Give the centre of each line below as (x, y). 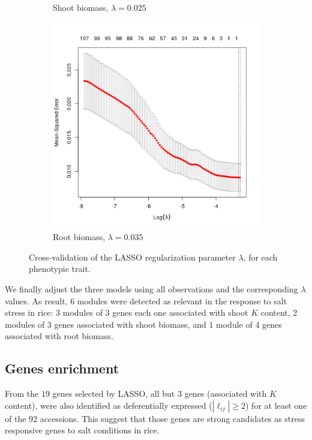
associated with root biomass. (59, 336)
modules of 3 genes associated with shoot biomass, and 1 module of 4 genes (143, 324)
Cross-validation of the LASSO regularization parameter (132, 257)
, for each (260, 257)
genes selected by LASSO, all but (114, 393)
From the (22, 393)
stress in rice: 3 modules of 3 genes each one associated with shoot (127, 312)
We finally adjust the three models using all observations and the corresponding (151, 288)
